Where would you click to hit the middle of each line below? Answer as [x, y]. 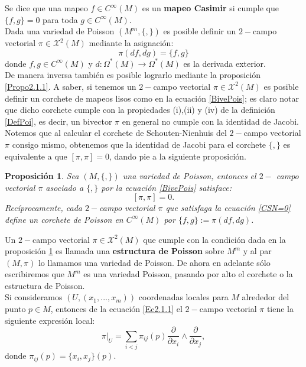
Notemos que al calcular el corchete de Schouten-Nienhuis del [116, 133]
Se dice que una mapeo [46, 8]
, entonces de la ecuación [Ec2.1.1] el [116, 309]
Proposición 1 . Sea [42, 176]
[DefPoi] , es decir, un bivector [58, 121]
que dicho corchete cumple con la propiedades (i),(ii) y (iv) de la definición [140, 110]
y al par [257, 251]
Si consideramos [34, 297]
